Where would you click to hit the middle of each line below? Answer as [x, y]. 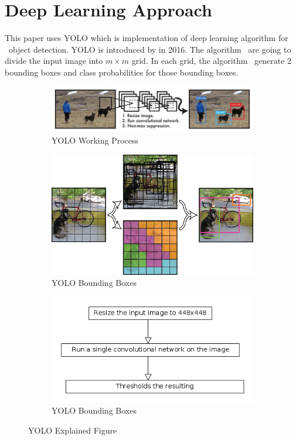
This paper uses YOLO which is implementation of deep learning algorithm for [147, 38]
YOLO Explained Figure [73, 430]
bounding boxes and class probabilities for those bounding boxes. [122, 72]
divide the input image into [54, 61]
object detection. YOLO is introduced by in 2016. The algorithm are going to [150, 49]
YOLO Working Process [95, 140]
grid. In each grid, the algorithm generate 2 [212, 61]
